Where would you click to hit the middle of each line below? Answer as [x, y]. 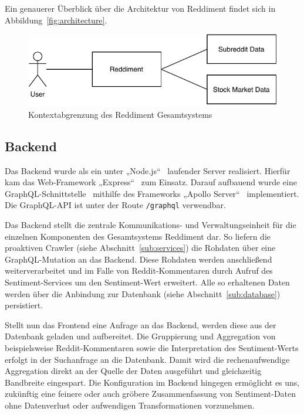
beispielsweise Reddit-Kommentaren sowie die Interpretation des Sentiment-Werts [152, 347]
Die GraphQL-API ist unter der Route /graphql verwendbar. [115, 205]
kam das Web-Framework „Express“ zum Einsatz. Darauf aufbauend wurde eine [151, 182]
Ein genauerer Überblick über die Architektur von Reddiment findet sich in [140, 8]
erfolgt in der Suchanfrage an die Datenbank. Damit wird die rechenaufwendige [147, 359]
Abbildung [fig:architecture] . [56, 20]
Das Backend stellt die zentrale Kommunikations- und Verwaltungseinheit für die [151, 225]
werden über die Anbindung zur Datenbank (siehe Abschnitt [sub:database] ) [143, 293]
